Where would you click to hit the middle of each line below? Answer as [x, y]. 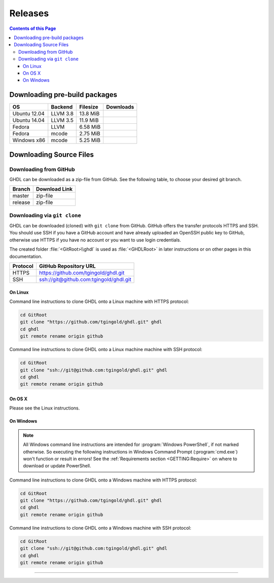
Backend [62, 107]
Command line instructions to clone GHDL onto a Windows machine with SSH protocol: [100, 528]
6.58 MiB [90, 127]
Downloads [120, 107]
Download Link [54, 189]
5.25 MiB [90, 141]
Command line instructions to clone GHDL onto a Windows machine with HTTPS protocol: [103, 480]
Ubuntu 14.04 [29, 120]
